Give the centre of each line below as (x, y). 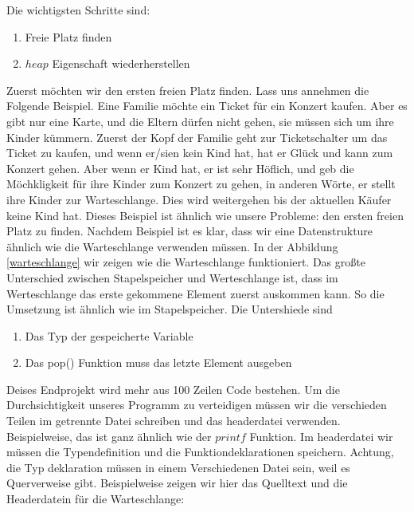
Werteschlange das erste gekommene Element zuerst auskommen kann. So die (195, 293)
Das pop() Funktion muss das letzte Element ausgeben (158, 362)
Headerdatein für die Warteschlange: (96, 499)
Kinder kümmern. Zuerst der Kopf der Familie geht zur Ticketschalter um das (197, 137)
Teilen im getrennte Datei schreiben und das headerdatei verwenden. (174, 421)
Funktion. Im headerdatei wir (321, 436)
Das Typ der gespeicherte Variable (109, 335)
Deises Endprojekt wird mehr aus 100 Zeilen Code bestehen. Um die (173, 389)
